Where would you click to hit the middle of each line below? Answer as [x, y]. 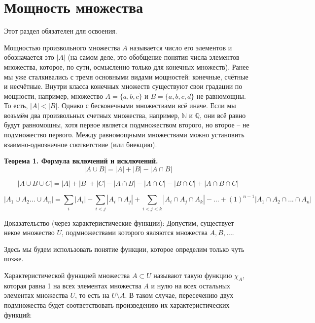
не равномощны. [221, 96]
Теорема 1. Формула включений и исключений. [81, 161]
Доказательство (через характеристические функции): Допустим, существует [119, 222]
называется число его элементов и [181, 47]
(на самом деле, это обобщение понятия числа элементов [154, 57]
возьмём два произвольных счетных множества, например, [92, 115]
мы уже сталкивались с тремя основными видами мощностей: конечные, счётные [126, 76]
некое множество [29, 232]
